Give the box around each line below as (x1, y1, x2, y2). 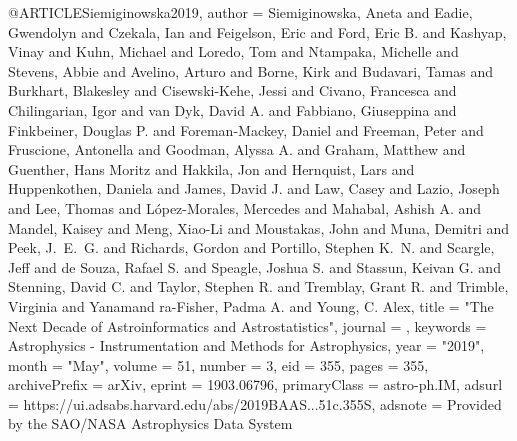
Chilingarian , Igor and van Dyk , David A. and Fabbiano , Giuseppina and (8, 99, 457, 120)
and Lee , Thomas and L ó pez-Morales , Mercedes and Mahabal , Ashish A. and (8, 197, 482, 218)
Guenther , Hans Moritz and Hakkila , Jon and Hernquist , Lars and (8, 158, 415, 179)
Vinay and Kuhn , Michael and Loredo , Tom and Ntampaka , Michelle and (8, 41, 459, 62)
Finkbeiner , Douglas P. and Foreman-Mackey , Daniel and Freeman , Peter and (8, 119, 484, 140)
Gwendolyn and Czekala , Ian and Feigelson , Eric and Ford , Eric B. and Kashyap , (8, 21, 507, 42)
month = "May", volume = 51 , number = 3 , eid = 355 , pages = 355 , (8, 354, 429, 375)
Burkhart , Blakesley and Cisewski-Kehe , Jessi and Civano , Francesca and (8, 80, 457, 101)
